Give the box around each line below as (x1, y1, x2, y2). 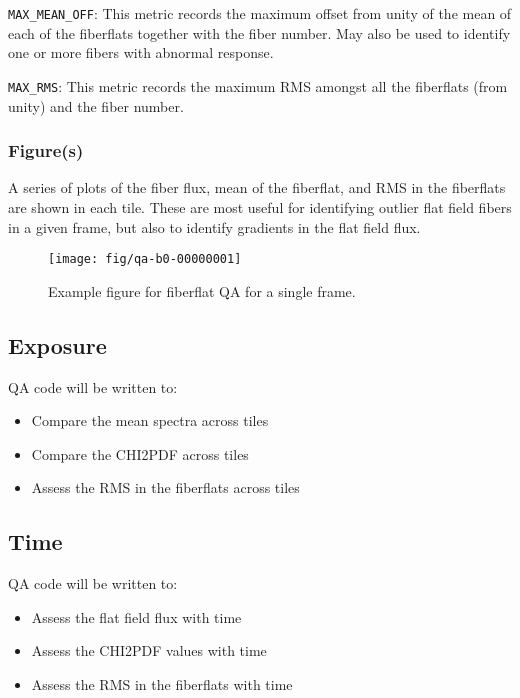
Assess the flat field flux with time (31, 606, 242, 627)
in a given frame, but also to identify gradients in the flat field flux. (8, 216, 421, 237)
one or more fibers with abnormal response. (8, 42, 274, 63)
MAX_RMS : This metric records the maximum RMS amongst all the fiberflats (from (8, 75, 508, 96)
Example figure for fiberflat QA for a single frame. (48, 280, 356, 301)
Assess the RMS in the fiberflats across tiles (31, 477, 300, 498)
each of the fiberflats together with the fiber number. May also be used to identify (8, 22, 511, 43)
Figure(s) (8, 138, 84, 163)
